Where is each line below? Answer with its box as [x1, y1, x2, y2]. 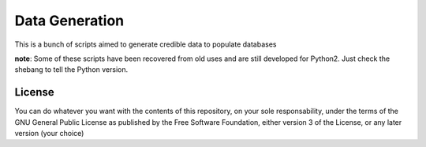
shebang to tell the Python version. [14, 65, 129, 74]
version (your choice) [14, 129, 84, 138]
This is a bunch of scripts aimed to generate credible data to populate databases [14, 40, 277, 49]
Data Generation [14, 12, 125, 29]
